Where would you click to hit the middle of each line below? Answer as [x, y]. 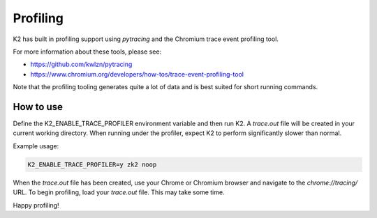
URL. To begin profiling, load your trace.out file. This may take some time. [119, 192]
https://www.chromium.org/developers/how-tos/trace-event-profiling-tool [137, 74]
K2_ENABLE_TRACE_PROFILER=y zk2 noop [92, 164]
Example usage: [36, 146]
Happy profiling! [36, 205]
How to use [38, 107]
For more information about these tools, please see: [87, 52]
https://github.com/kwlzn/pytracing [81, 64]
